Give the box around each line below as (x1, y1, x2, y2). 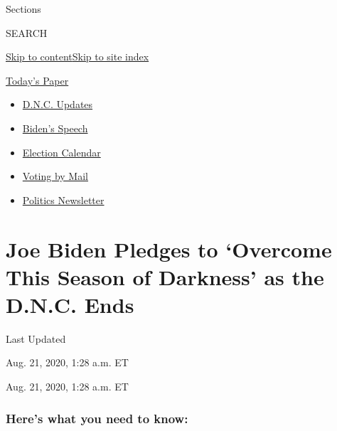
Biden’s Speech (22, 120, 88, 135)
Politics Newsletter (22, 192, 105, 207)
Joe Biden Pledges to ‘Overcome (6, 234, 332, 263)
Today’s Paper (6, 73, 69, 87)
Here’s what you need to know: (6, 409, 188, 427)
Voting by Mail (22, 169, 88, 183)
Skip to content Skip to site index (6, 49, 149, 64)
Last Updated (6, 331, 66, 346)
